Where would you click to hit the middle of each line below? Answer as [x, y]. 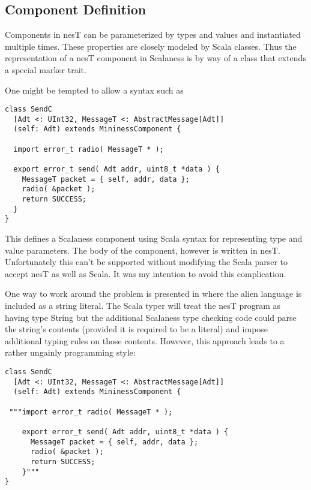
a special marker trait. [46, 69]
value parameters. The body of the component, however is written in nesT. [143, 250]
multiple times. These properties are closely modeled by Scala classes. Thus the [151, 46]
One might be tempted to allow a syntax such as [94, 90]
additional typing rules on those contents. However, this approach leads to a [145, 340]
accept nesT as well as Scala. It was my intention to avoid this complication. [146, 273]
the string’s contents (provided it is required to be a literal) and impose [137, 329]
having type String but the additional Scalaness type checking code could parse [151, 317]
